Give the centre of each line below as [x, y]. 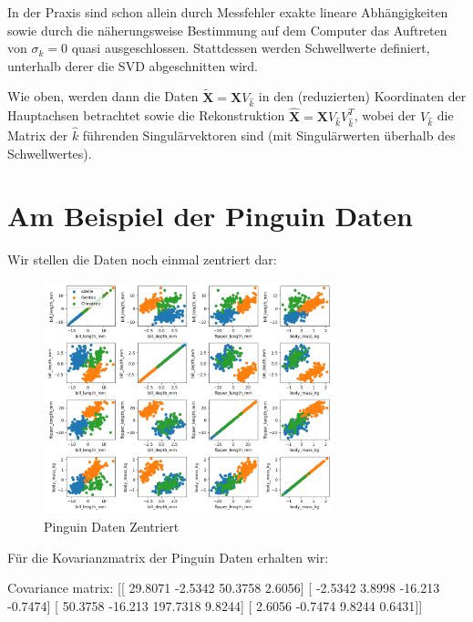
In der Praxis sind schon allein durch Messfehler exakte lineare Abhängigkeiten [228, 12]
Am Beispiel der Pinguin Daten [210, 216]
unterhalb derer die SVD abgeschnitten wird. [133, 65]
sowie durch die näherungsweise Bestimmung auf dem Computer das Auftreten [227, 30]
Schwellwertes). [50, 153]
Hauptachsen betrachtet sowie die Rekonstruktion [146, 115]
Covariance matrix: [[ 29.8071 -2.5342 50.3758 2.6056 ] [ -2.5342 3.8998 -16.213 [224, 588]
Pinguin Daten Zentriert [112, 526]
